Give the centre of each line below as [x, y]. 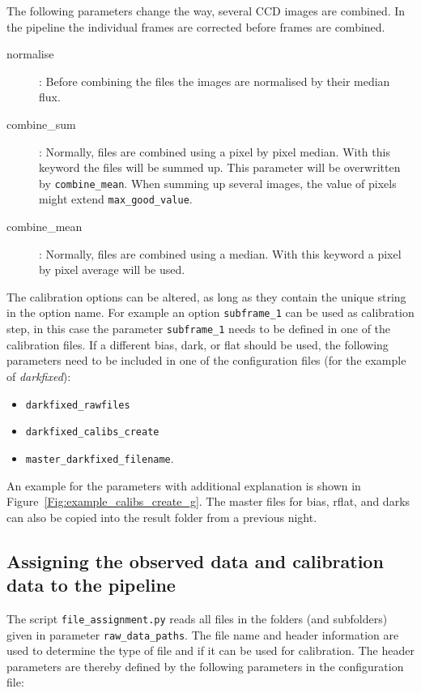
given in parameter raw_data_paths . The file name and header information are [203, 634]
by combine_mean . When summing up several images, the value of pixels [218, 183]
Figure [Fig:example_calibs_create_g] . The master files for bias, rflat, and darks [208, 501]
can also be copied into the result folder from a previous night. [162, 517]
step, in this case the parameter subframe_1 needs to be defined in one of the [199, 329]
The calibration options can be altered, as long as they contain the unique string [206, 296]
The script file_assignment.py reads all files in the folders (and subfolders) [197, 618]
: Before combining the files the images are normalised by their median [215, 81]
